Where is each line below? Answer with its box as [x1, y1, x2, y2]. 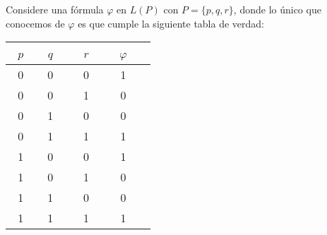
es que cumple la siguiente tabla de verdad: [78, 16, 264, 30]
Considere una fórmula [6, 2, 104, 16]
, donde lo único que [233, 2, 321, 16]
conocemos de [6, 16, 65, 30]
